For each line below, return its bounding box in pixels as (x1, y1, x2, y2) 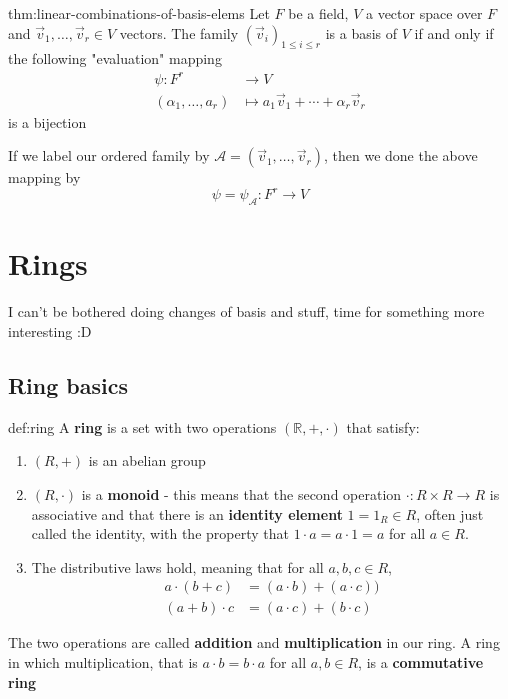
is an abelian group (88, 450, 206, 471)
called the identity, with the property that (31, 523, 289, 544)
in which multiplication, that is (8, 651, 198, 672)
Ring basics (8, 369, 129, 400)
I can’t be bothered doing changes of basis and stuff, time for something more (8, 301, 485, 322)
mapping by (8, 167, 81, 188)
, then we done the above (324, 145, 478, 166)
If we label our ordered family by (8, 145, 210, 166)
